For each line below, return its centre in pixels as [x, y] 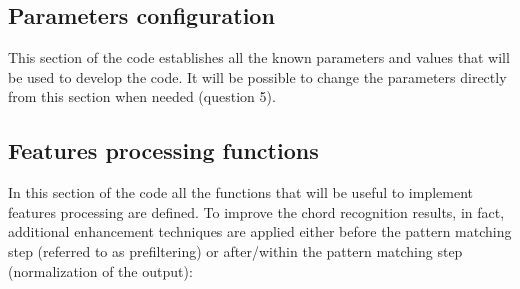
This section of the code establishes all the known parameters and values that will [259, 57]
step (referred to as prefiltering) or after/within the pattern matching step [235, 250]
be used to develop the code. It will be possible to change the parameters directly [257, 76]
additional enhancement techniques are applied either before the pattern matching [260, 231]
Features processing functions [163, 150]
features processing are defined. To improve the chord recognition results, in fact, [256, 211]
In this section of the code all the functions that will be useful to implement [241, 192]
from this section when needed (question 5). [142, 96]
